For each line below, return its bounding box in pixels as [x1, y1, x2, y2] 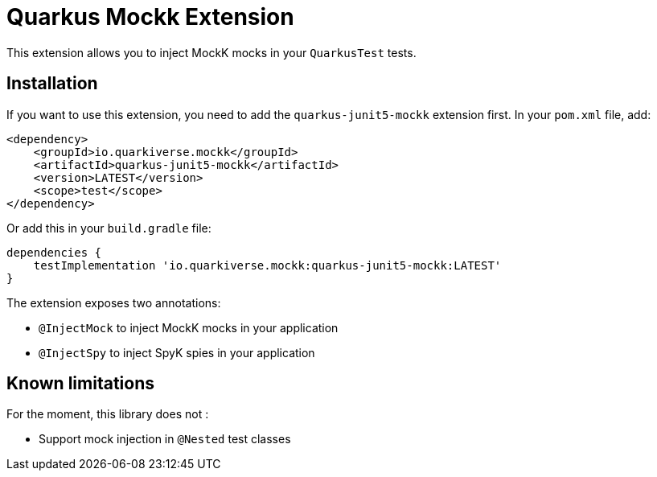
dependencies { [6, 245, 102, 259]
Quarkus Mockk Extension [6, 3, 294, 31]
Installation [6, 73, 98, 94]
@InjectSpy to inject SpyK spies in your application [39, 345, 315, 360]
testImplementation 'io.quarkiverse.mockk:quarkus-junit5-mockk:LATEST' [33, 258, 502, 272]
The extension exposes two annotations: [6, 295, 221, 310]
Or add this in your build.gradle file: [6, 220, 211, 235]
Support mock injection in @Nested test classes [39, 432, 291, 446]
